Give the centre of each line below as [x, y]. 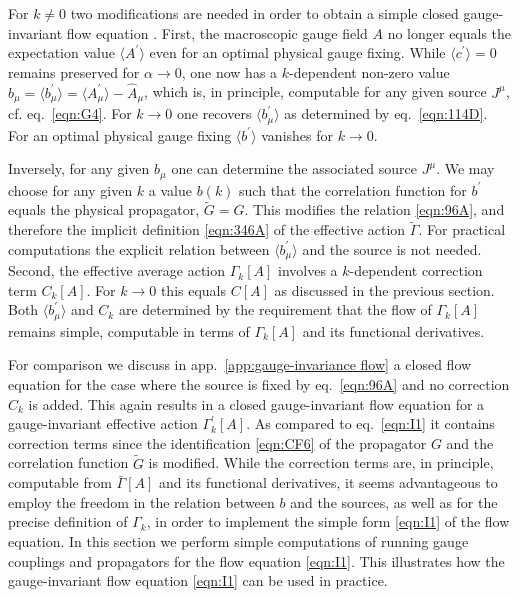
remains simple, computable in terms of [129, 330]
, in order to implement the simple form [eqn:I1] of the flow [328, 521]
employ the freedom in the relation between [141, 501]
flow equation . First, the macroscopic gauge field [217, 32]
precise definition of [68, 521]
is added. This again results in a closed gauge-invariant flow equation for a [256, 403]
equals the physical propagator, [104, 209]
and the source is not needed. [392, 248]
